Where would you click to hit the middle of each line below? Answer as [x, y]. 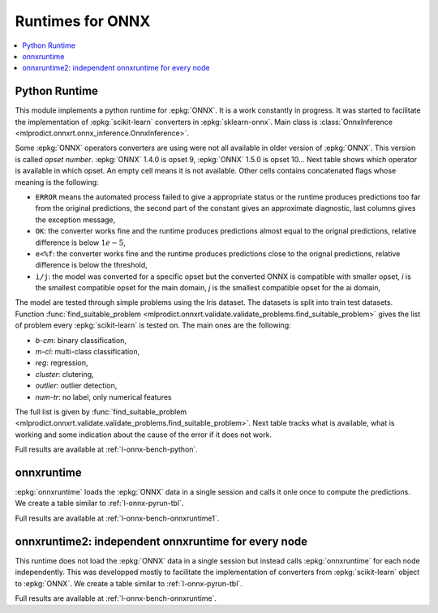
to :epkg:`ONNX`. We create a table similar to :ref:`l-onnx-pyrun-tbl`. [129, 583]
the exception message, [75, 220]
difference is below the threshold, [91, 265]
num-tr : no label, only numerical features [103, 397]
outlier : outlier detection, [76, 386]
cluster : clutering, [64, 374]
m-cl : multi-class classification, [88, 352]
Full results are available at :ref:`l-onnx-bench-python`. [107, 449]
